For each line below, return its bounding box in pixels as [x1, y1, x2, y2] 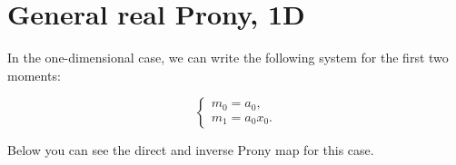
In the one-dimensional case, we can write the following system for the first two [7, 48, 449, 67]
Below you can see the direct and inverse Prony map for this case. [7, 141, 374, 160]
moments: [7, 65, 61, 84]
